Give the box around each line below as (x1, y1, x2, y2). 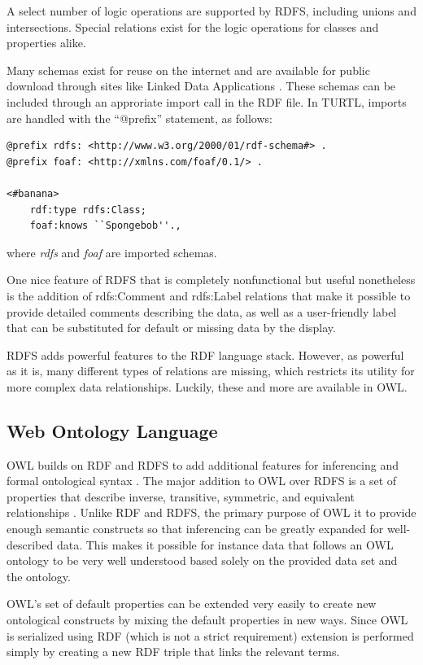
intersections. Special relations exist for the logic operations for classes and (7, 18, 379, 35)
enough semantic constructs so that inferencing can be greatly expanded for (7, 520, 384, 537)
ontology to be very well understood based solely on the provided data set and (7, 552, 398, 569)
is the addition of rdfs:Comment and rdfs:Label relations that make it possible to (7, 287, 411, 304)
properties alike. (7, 34, 86, 51)
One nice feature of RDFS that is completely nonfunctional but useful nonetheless (7, 271, 416, 288)
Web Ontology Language (7, 418, 218, 443)
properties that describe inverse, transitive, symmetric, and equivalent (7, 488, 355, 505)
